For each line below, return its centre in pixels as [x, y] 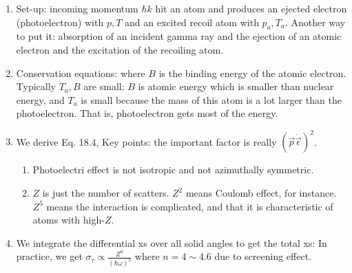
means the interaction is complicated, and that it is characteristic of [190, 206]
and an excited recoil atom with [192, 22]
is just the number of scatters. [106, 193]
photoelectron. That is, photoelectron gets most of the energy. [147, 113]
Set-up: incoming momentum [77, 8]
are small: [104, 86]
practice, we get [49, 256]
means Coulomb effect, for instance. [261, 193]
